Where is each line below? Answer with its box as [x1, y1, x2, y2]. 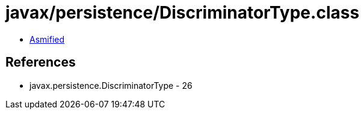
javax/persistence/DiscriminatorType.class [5, 2, 360, 23]
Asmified [29, 34, 65, 44]
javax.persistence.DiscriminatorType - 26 [29, 80, 193, 91]
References [5, 55, 76, 70]
